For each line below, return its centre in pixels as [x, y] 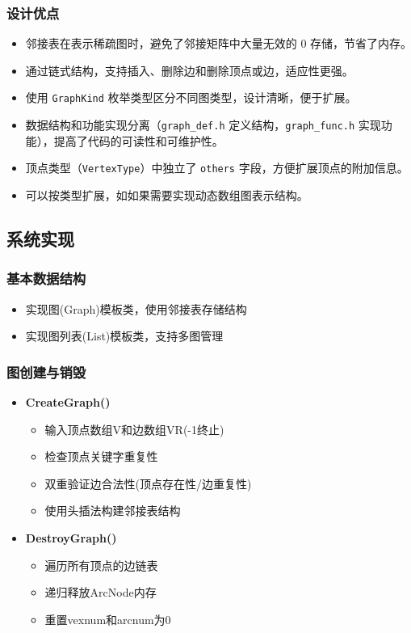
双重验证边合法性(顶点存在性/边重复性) [148, 483]
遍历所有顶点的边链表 [101, 565]
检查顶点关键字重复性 [101, 456]
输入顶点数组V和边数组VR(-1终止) [134, 429]
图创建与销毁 [46, 371]
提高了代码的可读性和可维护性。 [138, 140]
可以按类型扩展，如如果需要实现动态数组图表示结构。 [167, 194]
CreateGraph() [68, 401]
